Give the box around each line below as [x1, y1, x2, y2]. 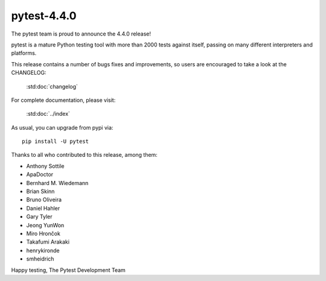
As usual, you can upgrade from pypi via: [11, 124, 113, 131]
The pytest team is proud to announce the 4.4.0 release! [11, 30, 151, 37]
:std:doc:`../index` [26, 110, 71, 118]
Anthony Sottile [26, 162, 65, 169]
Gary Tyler [26, 213, 53, 220]
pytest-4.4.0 [11, 9, 77, 22]
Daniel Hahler [26, 204, 60, 212]
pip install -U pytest [22, 138, 89, 145]
